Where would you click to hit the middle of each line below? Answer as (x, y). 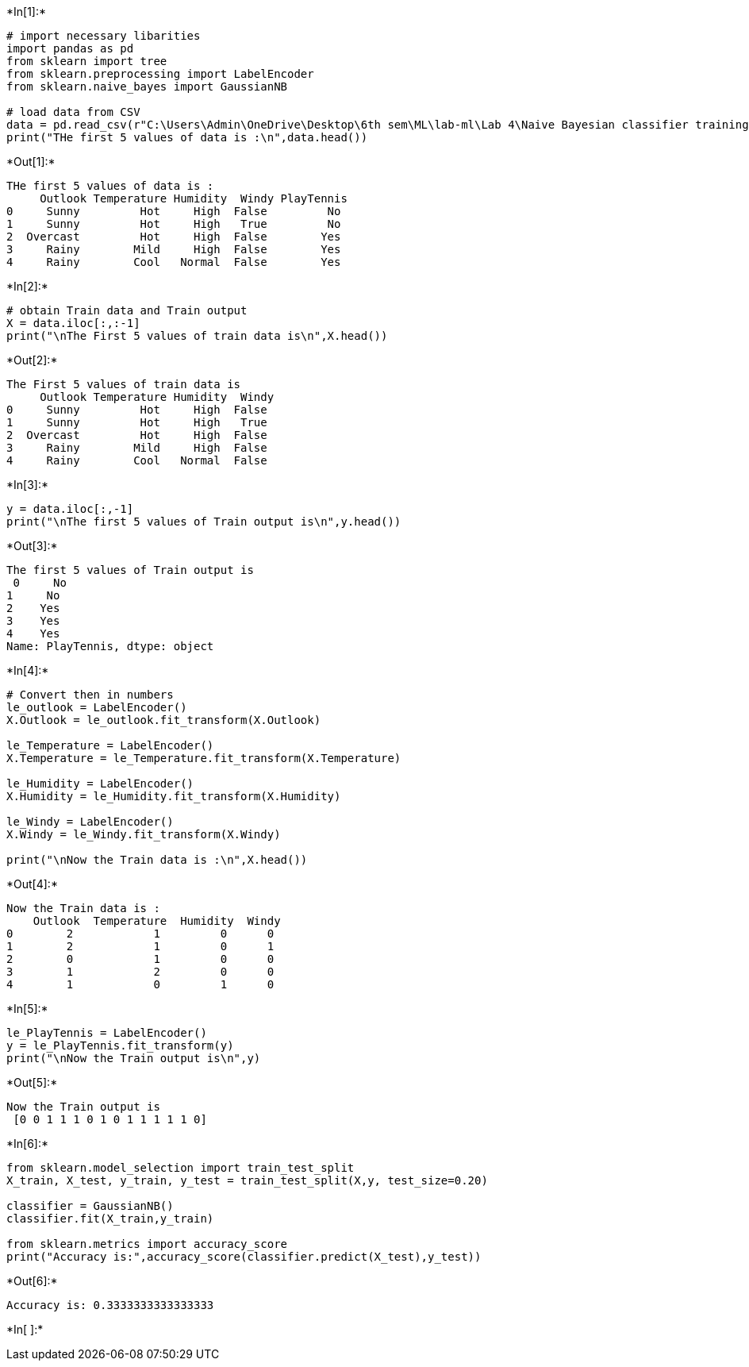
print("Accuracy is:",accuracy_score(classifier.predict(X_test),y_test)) (244, 1257)
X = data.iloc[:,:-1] (73, 323)
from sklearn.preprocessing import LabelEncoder (160, 74)
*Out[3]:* (32, 546)
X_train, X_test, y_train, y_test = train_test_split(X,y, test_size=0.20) (247, 1180)
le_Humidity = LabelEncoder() (100, 784)
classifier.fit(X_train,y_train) (110, 1219)
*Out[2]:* (32, 360)
